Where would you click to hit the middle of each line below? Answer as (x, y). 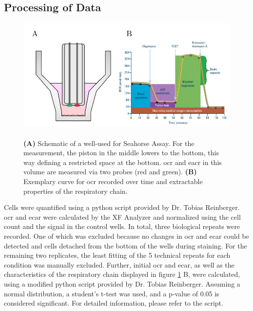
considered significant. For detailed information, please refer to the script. (114, 303)
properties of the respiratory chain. (76, 191)
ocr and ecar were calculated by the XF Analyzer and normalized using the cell (122, 217)
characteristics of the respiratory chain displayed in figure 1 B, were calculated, (122, 274)
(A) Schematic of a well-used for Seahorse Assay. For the (109, 143)
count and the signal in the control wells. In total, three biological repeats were (122, 226)
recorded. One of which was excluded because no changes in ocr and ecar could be (126, 236)
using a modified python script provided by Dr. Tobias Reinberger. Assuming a (122, 283)
